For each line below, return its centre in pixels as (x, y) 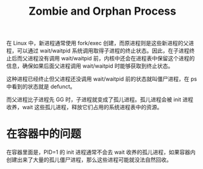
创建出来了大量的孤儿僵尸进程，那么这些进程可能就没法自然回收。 (89, 160)
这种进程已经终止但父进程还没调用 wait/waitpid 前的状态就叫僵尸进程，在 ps (101, 79)
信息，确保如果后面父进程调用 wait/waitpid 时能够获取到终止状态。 (90, 66)
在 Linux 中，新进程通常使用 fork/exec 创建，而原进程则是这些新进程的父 (98, 43)
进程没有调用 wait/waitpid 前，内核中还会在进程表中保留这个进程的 (111, 59)
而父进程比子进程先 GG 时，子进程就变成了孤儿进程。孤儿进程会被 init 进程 (100, 99)
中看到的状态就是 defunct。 (41, 87)
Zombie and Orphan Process (102, 11)
